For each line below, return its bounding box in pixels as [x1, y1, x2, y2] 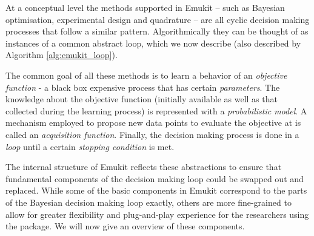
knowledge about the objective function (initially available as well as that [5, 93, 278, 105]
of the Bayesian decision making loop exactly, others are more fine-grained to [5, 195, 292, 208]
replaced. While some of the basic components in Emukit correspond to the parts [5, 184, 307, 197]
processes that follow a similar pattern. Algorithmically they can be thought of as [5, 25, 309, 38]
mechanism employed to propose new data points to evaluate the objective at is [5, 116, 301, 129]
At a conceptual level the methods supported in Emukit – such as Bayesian [5, 1, 285, 13]
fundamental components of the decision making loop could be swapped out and [5, 172, 304, 185]
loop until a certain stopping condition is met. [5, 140, 175, 152]
